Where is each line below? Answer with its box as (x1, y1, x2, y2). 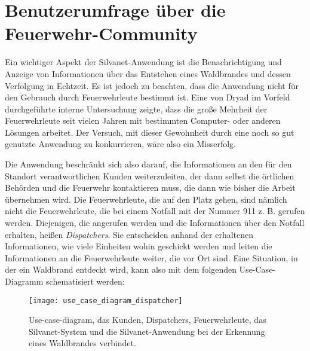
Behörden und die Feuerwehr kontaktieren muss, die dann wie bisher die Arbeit (5, 181, 296, 194)
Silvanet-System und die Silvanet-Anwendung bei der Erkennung (29, 325, 265, 337)
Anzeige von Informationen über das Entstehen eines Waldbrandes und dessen (5, 67, 291, 80)
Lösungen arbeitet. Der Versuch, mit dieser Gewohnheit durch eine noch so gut (5, 126, 294, 138)
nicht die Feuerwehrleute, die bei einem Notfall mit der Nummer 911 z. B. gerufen (5, 205, 305, 217)
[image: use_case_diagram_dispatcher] (29, 296, 183, 305)
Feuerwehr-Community (5, 21, 198, 45)
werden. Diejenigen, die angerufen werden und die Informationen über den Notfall (5, 216, 305, 229)
